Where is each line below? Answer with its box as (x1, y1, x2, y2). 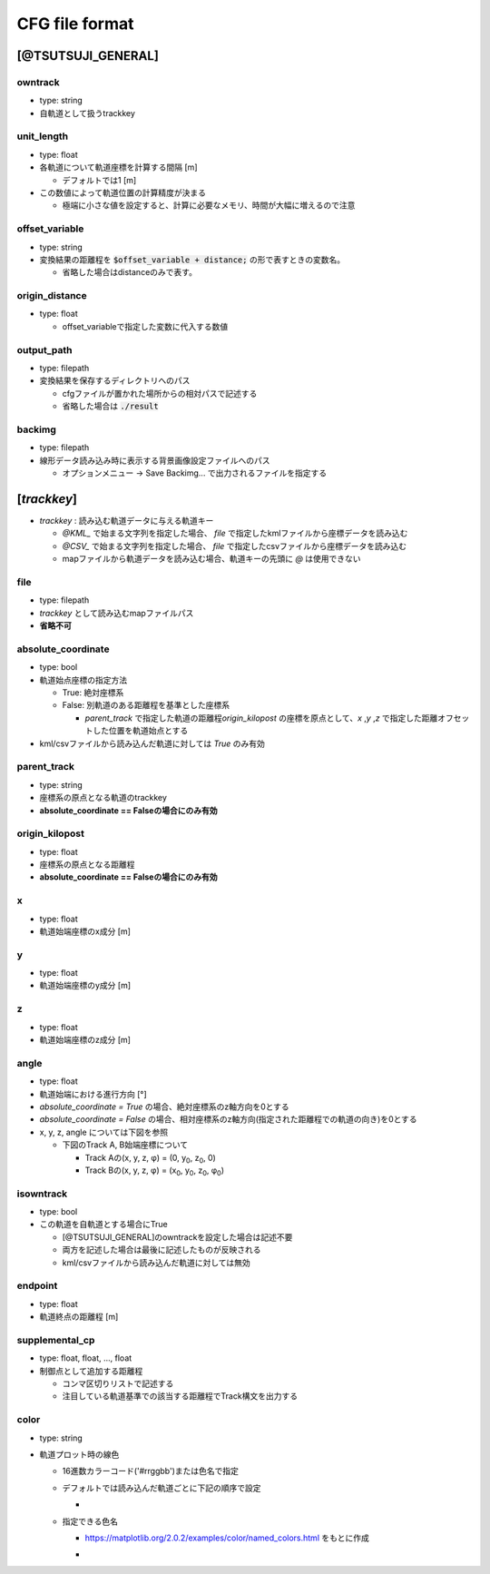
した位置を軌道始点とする (92, 725, 189, 736)
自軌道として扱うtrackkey (39, 107, 136, 118)
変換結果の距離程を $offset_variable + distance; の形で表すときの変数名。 (39, 254, 345, 265)
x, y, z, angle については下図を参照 (39, 1126, 169, 1137)
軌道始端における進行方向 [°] (39, 1088, 147, 1099)
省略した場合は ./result (62, 400, 159, 412)
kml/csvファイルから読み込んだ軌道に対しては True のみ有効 (39, 738, 265, 749)
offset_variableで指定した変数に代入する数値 (62, 320, 229, 331)
